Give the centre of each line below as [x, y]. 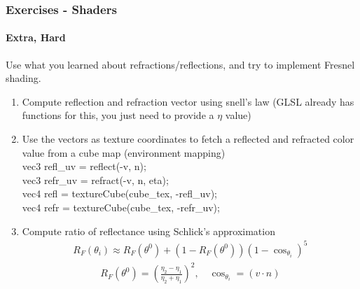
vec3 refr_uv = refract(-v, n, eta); [95, 179]
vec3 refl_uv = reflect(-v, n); [84, 166]
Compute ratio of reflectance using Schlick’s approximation [148, 231]
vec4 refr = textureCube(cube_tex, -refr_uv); [121, 207]
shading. [23, 78]
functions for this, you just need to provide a [118, 115]
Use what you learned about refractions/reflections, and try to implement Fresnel [180, 64]
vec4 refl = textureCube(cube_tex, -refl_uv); [119, 193]
